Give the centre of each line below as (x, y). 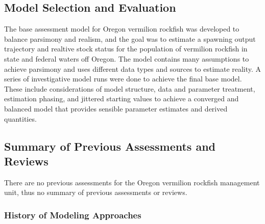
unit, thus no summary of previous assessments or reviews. (96, 192)
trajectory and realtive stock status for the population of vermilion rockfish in (126, 49)
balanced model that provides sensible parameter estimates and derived (116, 108)
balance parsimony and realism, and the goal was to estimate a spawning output (130, 38)
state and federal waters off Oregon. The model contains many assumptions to (127, 58)
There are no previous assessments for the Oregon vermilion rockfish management (132, 182)
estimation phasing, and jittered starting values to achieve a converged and (122, 99)
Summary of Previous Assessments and (110, 146)
